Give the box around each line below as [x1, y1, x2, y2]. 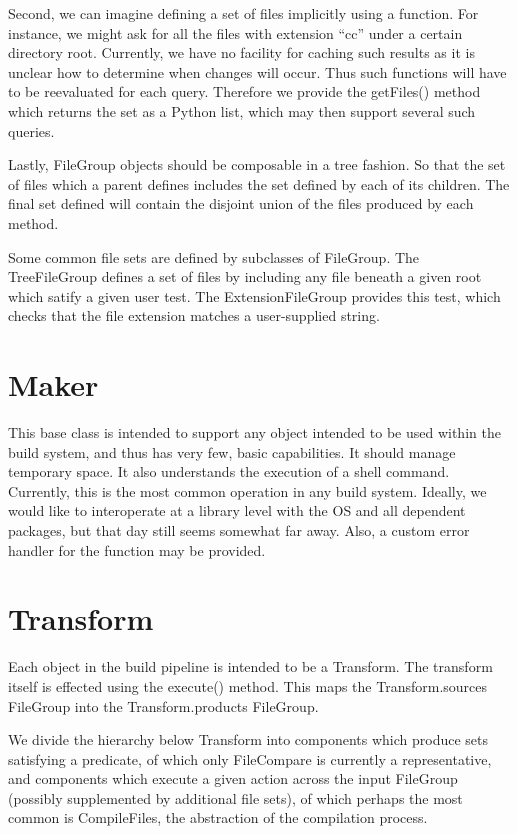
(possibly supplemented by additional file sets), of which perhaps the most [8, 787, 463, 808]
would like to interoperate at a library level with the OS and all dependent [8, 500, 466, 521]
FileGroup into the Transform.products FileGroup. [8, 695, 319, 716]
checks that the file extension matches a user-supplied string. [8, 305, 380, 326]
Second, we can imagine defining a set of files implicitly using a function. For [8, 3, 479, 23]
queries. [8, 120, 55, 141]
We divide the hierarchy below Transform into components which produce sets [8, 729, 489, 750]
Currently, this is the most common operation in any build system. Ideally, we [8, 480, 487, 501]
